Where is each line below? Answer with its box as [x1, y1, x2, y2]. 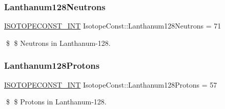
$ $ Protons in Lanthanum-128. [6, 96, 107, 107]
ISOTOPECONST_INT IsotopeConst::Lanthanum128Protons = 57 [4, 79, 217, 90]
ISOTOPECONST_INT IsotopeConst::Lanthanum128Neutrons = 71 [4, 20, 221, 31]
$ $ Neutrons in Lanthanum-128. [6, 37, 111, 48]
